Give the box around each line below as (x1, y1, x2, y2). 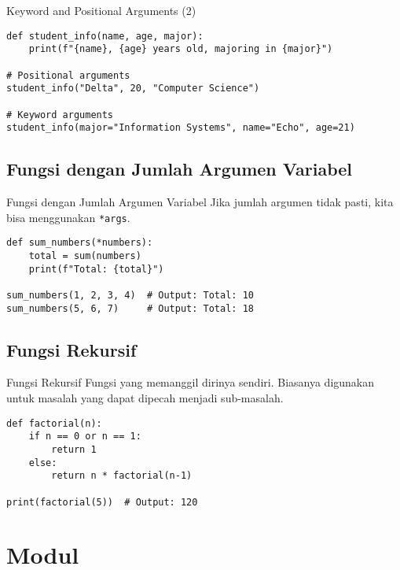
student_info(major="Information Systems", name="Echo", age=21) (6, 122, 355, 134)
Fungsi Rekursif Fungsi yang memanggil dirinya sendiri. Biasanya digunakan (6, 374, 375, 390)
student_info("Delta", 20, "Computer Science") (6, 83, 260, 94)
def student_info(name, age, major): (6, 30, 204, 42)
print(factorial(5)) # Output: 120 (6, 496, 198, 508)
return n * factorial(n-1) (51, 470, 193, 482)
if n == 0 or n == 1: (28, 431, 141, 442)
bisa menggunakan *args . (6, 209, 130, 225)
